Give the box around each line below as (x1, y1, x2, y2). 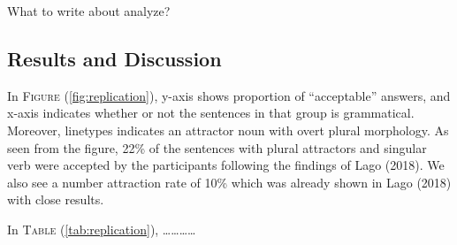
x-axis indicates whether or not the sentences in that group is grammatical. (7, 103, 415, 122)
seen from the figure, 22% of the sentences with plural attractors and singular (7, 138, 427, 157)
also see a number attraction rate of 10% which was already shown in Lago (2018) (7, 172, 452, 191)
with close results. (7, 190, 104, 209)
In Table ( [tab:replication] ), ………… (7, 219, 196, 238)
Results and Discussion (7, 44, 222, 72)
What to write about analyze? (7, 2, 171, 19)
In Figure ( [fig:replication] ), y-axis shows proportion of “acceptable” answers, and (7, 86, 451, 104)
